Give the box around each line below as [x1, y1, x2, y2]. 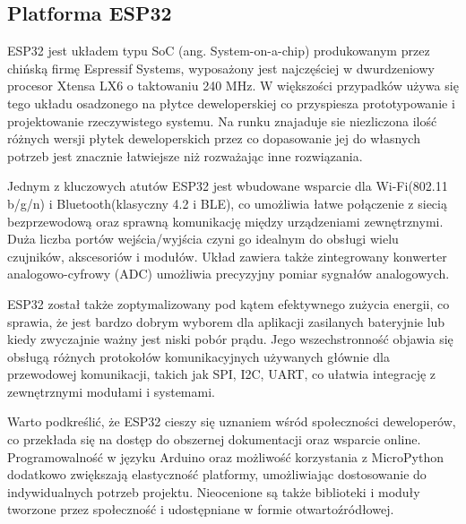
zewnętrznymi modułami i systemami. [7, 382, 215, 400]
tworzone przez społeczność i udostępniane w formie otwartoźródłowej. [7, 500, 394, 519]
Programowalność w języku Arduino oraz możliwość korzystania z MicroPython [7, 447, 444, 466]
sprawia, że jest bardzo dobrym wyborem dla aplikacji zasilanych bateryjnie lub [7, 312, 445, 331]
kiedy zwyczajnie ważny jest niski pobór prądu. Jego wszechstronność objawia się [7, 330, 453, 348]
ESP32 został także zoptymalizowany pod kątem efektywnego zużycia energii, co [7, 294, 450, 313]
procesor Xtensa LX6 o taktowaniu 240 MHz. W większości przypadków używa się [7, 76, 459, 95]
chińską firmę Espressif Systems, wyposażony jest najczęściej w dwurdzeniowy [7, 58, 435, 77]
